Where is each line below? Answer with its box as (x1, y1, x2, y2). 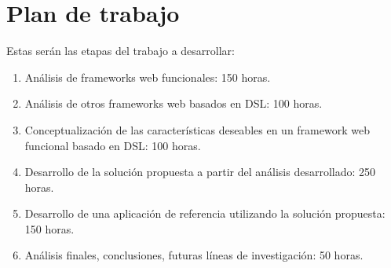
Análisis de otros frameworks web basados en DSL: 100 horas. (24, 95, 323, 112)
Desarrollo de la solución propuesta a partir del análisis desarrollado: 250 (24, 163, 376, 180)
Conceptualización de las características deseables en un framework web (24, 121, 370, 138)
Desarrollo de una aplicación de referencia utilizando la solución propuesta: (24, 205, 386, 222)
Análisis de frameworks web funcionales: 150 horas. (24, 68, 271, 85)
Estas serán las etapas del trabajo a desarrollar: (6, 42, 235, 59)
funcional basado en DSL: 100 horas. (24, 137, 201, 153)
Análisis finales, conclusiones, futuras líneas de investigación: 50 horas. (24, 247, 364, 263)
